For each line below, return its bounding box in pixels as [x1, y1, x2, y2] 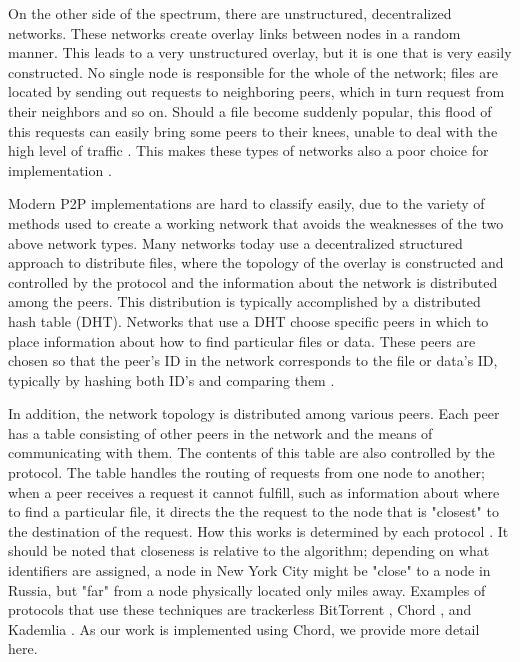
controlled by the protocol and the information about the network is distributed [8, 271, 498, 292]
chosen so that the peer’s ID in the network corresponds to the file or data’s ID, [8, 350, 498, 371]
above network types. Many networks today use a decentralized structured [8, 232, 463, 253]
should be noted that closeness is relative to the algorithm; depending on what [8, 540, 490, 561]
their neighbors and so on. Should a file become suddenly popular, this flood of [8, 100, 492, 121]
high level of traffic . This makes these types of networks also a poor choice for [8, 140, 489, 161]
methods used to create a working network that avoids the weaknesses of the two [8, 212, 504, 233]
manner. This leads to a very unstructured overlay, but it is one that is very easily [8, 42, 512, 63]
